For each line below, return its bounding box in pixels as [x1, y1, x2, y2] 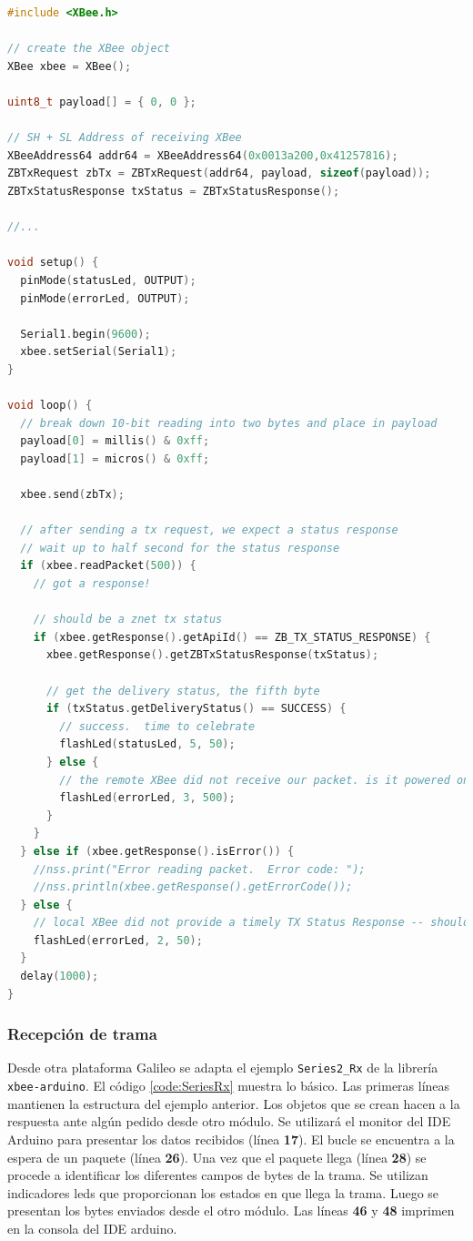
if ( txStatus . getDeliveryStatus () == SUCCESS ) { [45, 702, 347, 716]
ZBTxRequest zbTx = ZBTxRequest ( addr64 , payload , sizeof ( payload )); [7, 167, 431, 180]
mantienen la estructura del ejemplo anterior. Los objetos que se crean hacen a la [7, 1094, 460, 1113]
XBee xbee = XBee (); [7, 59, 132, 73]
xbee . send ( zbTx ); [20, 488, 125, 502]
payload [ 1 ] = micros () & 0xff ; [20, 452, 210, 465]
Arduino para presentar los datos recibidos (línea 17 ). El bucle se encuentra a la [7, 1129, 455, 1148]
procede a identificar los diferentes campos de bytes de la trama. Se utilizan [7, 1165, 428, 1185]
